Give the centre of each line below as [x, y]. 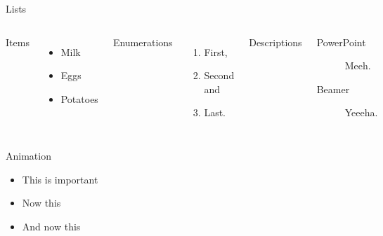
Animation [28, 155]
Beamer [333, 89]
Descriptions [275, 42]
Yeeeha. [361, 112]
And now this [51, 226]
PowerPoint [341, 42]
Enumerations [143, 42]
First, [216, 51]
